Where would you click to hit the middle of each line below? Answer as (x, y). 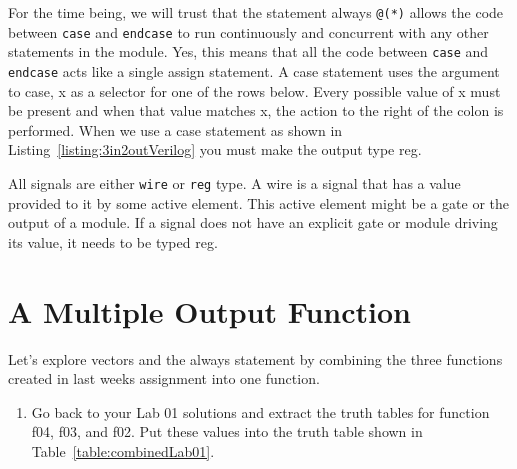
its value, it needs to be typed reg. (113, 241)
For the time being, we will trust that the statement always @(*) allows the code (256, 12)
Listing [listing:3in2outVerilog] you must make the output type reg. (215, 149)
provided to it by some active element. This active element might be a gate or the (259, 202)
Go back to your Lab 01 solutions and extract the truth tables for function (260, 411)
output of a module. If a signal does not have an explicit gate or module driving (253, 222)
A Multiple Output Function (209, 310)
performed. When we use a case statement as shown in (175, 129)
